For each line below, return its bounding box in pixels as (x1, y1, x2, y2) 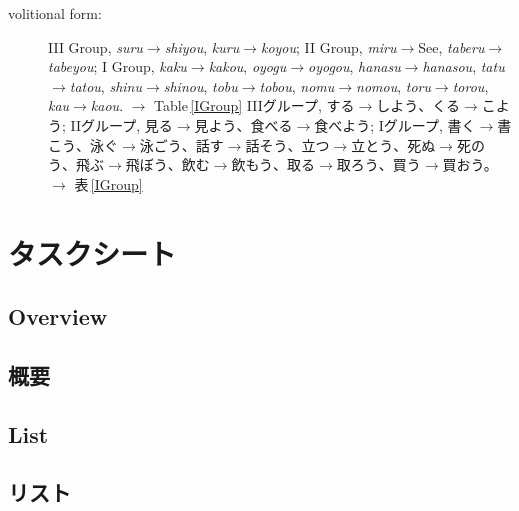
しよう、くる (376, 95, 460, 116)
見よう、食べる (194, 114, 293, 135)
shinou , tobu (163, 75, 238, 96)
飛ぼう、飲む (125, 154, 210, 175)
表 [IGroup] (74, 173, 143, 194)
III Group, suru (48, 36, 143, 57)
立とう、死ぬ (351, 134, 436, 155)
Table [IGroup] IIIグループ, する (154, 95, 355, 116)
